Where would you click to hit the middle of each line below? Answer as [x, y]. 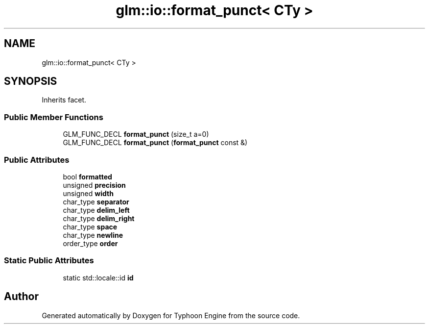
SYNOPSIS [31, 81]
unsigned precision [94, 185]
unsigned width [88, 193]
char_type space [90, 227]
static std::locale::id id [98, 278]
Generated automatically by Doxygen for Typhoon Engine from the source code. [171, 315]
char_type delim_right [99, 218]
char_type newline [93, 235]
